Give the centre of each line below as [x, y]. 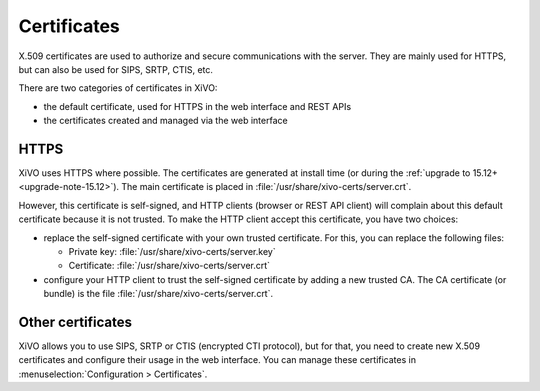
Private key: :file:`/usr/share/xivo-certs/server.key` [172, 251]
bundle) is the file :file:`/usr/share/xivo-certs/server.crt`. [158, 294]
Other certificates [75, 321]
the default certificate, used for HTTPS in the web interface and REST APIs [197, 106]
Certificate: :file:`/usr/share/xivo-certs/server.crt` [169, 266]
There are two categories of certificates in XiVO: [118, 88]
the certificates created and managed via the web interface [166, 121]
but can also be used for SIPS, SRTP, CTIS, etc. [116, 69]
